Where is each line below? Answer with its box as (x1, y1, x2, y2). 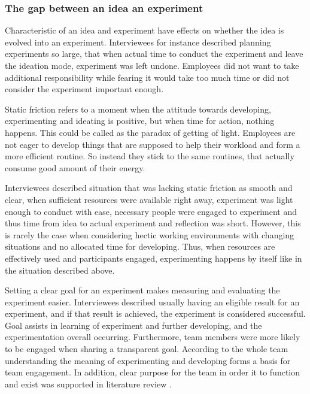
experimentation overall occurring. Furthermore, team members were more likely (5, 331, 300, 343)
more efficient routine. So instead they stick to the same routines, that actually (5, 150, 294, 162)
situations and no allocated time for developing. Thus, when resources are (5, 240, 275, 253)
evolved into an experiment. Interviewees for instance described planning (5, 35, 271, 48)
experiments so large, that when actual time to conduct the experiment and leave (5, 47, 303, 60)
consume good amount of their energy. (5, 161, 145, 174)
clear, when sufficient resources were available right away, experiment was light (5, 193, 293, 205)
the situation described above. (5, 263, 115, 276)
